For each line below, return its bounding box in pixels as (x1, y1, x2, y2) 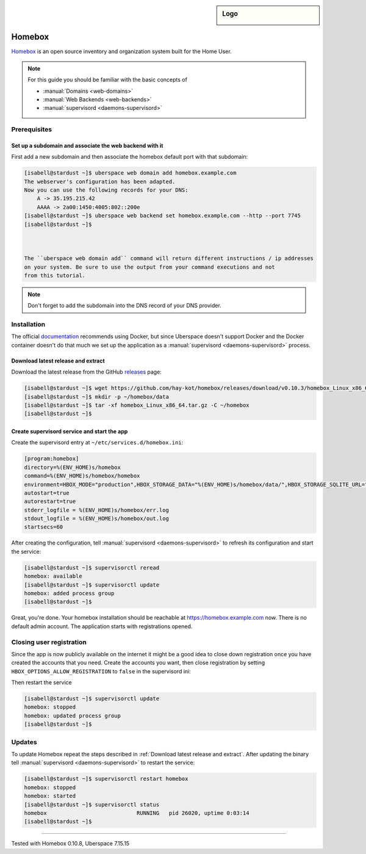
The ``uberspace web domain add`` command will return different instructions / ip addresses (24, 255, 314, 262)
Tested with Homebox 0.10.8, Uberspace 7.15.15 (11, 840, 130, 847)
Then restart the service (11, 679, 73, 686)
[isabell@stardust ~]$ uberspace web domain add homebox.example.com (24, 170, 237, 176)
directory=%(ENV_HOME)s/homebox (24, 464, 121, 471)
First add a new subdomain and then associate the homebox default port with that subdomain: (11, 153, 248, 161)
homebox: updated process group (24, 712, 121, 719)
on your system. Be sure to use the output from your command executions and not (24, 263, 276, 270)
